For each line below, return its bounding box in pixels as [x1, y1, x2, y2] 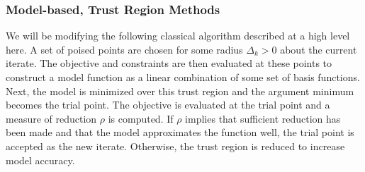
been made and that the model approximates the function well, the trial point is [6, 125, 354, 140]
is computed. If [108, 111, 174, 125]
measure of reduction [6, 111, 97, 125]
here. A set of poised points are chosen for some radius [6, 42, 243, 56]
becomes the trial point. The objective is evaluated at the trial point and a [6, 97, 330, 112]
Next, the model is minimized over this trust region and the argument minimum [6, 83, 354, 98]
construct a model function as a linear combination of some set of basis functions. [6, 70, 360, 84]
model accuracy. [6, 152, 75, 167]
